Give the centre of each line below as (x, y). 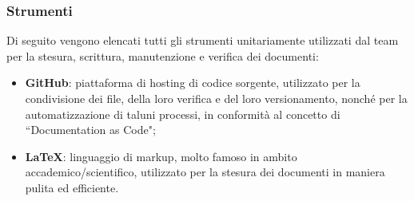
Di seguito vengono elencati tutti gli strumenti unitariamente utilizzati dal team (203, 40)
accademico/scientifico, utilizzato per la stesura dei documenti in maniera (205, 172)
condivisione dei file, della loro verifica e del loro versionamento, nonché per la (216, 98)
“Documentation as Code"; (90, 130)
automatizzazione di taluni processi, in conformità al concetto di (183, 114)
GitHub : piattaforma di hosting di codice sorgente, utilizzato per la (193, 83)
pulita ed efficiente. (72, 187)
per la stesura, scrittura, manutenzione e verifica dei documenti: (163, 55)
